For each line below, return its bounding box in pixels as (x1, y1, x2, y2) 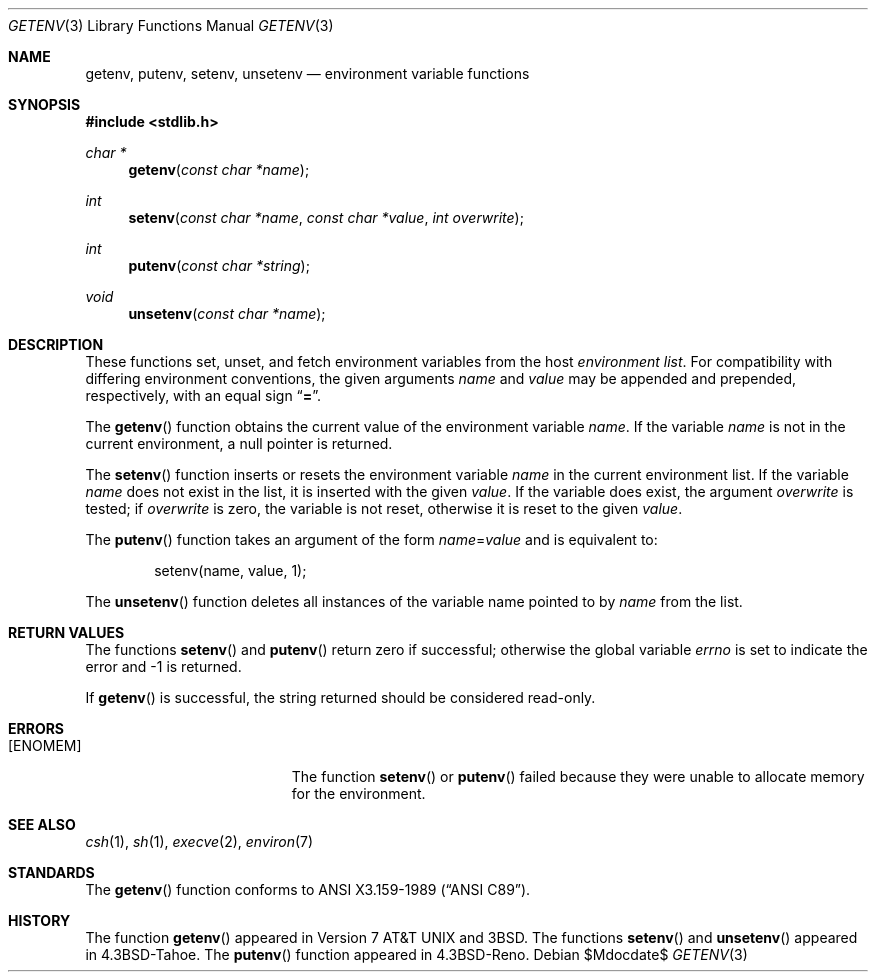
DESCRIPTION (8, 336, 104, 353)
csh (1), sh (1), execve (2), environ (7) (85, 833, 314, 850)
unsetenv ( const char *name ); (128, 305, 326, 322)
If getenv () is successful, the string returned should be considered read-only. (85, 689, 596, 706)
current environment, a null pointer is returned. (85, 435, 393, 452)
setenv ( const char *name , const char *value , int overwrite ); (128, 209, 524, 226)
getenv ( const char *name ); (128, 161, 310, 178)
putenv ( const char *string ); (128, 257, 310, 274)
